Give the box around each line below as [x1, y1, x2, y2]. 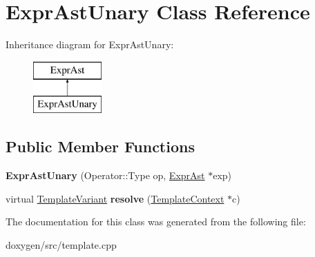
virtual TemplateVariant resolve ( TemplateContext [6, 191, 225, 205]
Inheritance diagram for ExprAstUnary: [6, 37, 174, 52]
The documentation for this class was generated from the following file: [6, 214, 306, 229]
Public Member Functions [6, 136, 195, 157]
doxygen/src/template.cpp [6, 237, 117, 251]
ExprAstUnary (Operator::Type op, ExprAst [6, 168, 205, 183]
